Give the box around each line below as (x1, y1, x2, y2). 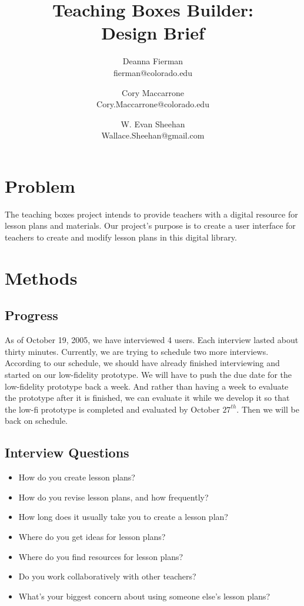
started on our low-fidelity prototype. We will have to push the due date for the (5, 368, 292, 380)
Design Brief (101, 21, 205, 45)
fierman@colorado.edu (113, 66, 192, 78)
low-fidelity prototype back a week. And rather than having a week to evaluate (5, 380, 289, 392)
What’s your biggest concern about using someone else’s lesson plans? (18, 589, 270, 602)
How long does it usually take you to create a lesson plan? (18, 511, 228, 523)
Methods (5, 265, 78, 289)
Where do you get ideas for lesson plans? (18, 530, 166, 542)
